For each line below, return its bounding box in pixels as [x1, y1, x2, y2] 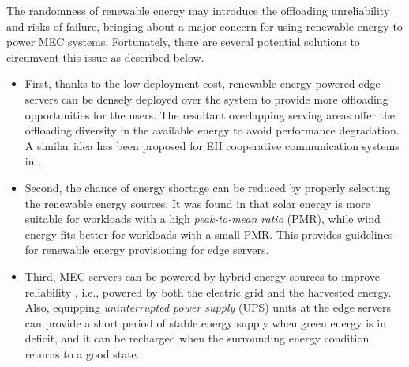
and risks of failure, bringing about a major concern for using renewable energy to [6, 17, 403, 34]
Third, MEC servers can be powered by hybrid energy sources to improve [24, 267, 380, 284]
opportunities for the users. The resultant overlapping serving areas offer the [24, 106, 396, 123]
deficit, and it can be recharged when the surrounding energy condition [24, 330, 370, 346]
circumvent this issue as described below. [6, 48, 204, 65]
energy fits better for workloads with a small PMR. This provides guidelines [24, 225, 393, 242]
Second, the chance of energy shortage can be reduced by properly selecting [24, 179, 391, 195]
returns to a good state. [24, 345, 140, 361]
